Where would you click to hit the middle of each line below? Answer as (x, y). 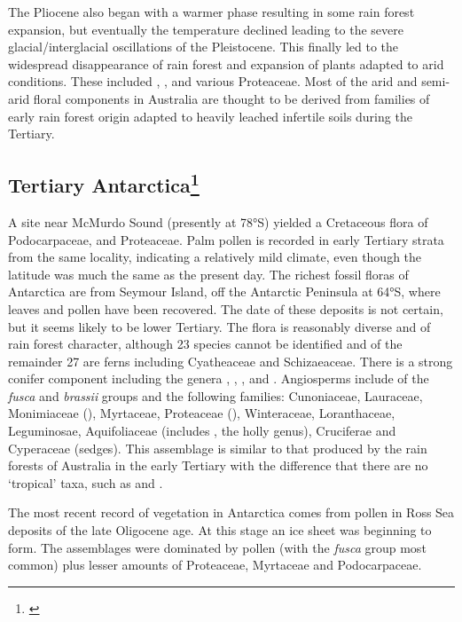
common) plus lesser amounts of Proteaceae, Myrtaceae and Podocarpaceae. (215, 565)
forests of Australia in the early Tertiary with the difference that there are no (218, 465)
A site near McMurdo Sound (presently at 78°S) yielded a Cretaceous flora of (218, 221)
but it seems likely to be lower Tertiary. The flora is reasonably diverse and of (219, 326)
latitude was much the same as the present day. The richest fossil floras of (208, 274)
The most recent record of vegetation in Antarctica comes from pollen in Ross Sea (231, 512)
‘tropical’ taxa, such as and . (86, 482)
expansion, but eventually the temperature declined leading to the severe (206, 29)
